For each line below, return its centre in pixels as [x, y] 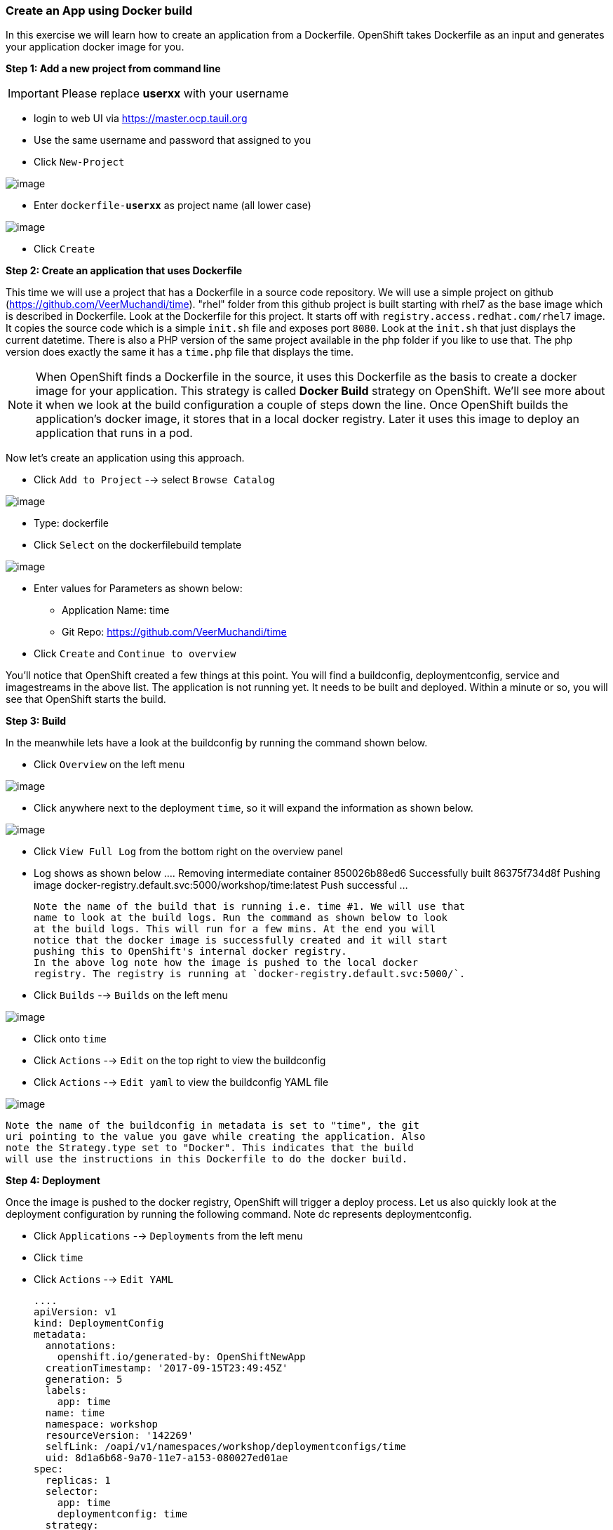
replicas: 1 [78, 1481]
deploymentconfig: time [122, 1514]
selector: [72, 1492]
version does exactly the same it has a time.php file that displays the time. [180, 352]
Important [33, 94]
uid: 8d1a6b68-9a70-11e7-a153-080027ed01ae [167, 1458]
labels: [66, 1391]
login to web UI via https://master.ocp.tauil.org [141, 119]
